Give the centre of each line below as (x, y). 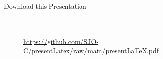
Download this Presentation (45, 6)
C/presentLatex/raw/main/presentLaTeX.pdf (91, 51)
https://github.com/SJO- (61, 41)
